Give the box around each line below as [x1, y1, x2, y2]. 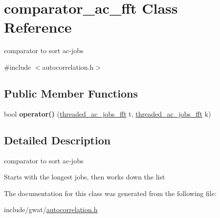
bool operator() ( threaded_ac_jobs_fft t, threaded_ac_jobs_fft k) [4, 108, 211, 119]
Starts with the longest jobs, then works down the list [4, 172, 165, 182]
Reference [4, 17, 72, 37]
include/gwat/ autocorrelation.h [4, 204, 98, 215]
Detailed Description [4, 132, 111, 147]
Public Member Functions [4, 85, 138, 100]
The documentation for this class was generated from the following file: [4, 188, 217, 198]
